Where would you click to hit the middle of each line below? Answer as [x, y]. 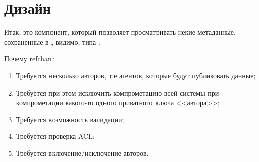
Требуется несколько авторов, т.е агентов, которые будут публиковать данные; [136, 75]
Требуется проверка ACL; [55, 136]
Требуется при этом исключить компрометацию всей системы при [117, 92]
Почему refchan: [29, 59]
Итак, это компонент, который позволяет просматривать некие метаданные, [120, 32]
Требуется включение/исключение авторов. [82, 153]
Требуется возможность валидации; [70, 119]
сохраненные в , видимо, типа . [52, 42]
